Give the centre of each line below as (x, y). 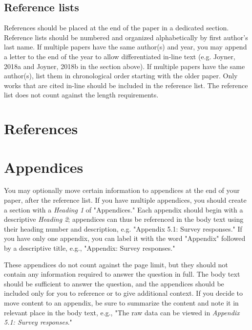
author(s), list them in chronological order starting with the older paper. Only (121, 76)
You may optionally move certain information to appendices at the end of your (122, 190)
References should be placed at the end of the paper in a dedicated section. (116, 28)
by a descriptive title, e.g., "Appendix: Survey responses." (90, 248)
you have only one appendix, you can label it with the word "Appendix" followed (125, 238)
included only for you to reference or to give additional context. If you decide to (124, 293)
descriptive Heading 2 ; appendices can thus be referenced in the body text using (124, 219)
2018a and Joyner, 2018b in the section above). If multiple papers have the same (125, 66)
